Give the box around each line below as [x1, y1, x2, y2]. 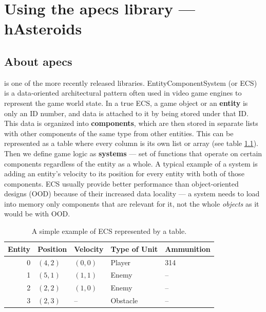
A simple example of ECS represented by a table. [31, 226, 187, 236]
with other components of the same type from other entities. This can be [4, 127, 234, 138]
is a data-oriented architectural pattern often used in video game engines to [4, 87, 242, 98]
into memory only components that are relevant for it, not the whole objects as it [4, 198, 259, 209]
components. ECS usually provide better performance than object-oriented [4, 178, 239, 189]
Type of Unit [110, 243, 158, 254]
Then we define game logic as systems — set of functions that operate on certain [4, 148, 262, 158]
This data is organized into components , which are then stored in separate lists [4, 118, 258, 129]
